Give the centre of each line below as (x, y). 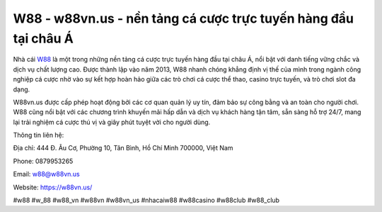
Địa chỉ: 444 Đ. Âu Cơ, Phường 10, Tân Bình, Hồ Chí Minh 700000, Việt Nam (123, 148)
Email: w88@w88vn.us (47, 174)
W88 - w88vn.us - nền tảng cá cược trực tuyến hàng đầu (183, 18)
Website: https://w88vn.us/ (53, 187)
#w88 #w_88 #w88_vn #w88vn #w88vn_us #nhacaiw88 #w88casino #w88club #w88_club (146, 200)
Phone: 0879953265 (43, 161)
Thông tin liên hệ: (39, 135)
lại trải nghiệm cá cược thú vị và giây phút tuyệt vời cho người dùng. (112, 122)
